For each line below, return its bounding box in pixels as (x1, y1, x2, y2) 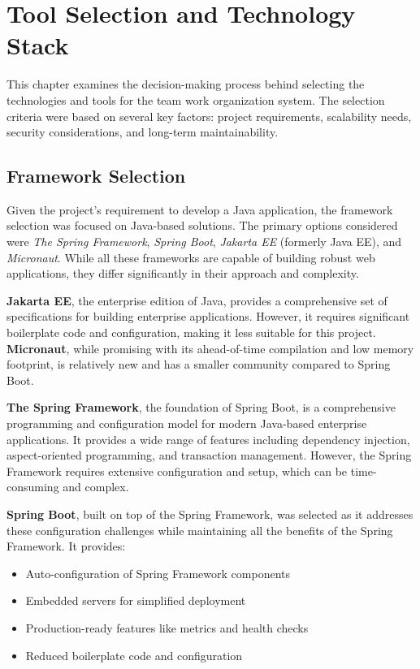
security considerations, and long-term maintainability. (6, 123, 279, 140)
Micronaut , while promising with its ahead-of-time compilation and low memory (6, 339, 414, 356)
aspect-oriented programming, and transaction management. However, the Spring (6, 447, 412, 464)
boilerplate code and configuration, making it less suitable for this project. (6, 324, 376, 341)
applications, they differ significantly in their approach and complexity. (6, 265, 359, 282)
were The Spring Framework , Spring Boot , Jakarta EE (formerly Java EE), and (6, 233, 402, 250)
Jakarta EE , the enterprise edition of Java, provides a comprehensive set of (6, 291, 388, 309)
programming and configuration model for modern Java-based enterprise (6, 415, 367, 432)
